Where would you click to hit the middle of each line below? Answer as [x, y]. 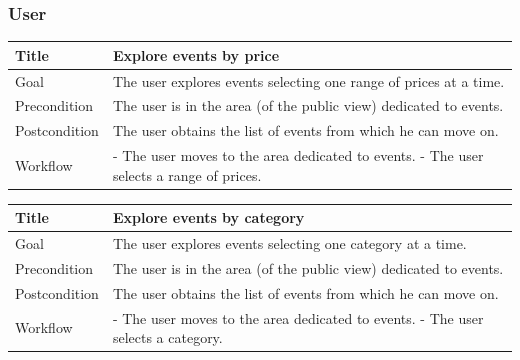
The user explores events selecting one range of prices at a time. [308, 80]
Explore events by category [208, 217]
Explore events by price [196, 54]
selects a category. [167, 337]
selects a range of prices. [187, 174]
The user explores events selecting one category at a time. [289, 243]
